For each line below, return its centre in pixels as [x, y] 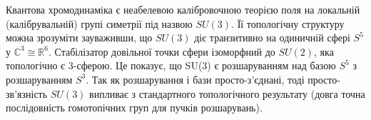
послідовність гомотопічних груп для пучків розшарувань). [134, 107]
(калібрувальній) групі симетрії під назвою [99, 23]
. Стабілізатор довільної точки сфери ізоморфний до [162, 51]
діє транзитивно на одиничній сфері [272, 37]
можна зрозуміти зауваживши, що [79, 37]
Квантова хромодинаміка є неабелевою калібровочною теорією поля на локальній [183, 9]
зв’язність [27, 93]
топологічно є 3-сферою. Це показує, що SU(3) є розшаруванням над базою [171, 65]
